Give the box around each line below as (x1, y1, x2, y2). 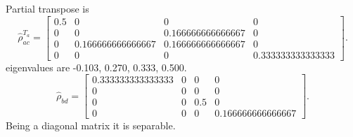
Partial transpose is (6, 1, 89, 15)
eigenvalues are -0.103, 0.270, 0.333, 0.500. (6, 59, 187, 74)
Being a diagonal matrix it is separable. (6, 118, 176, 133)
